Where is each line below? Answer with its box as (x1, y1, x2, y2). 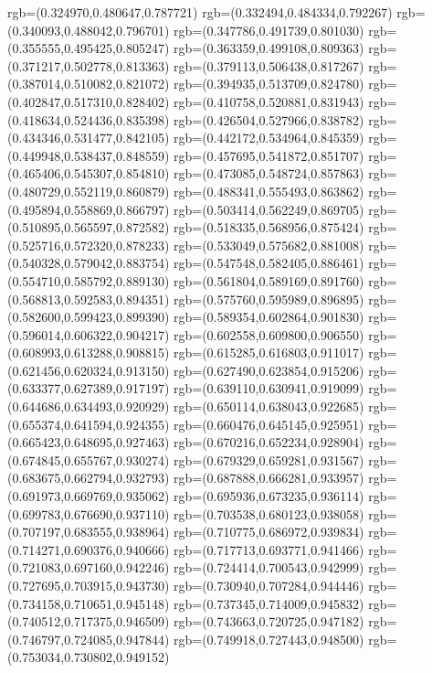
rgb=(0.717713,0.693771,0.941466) (174, 539, 364, 559)
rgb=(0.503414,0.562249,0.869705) (174, 199, 364, 219)
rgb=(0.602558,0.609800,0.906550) (174, 325, 364, 344)
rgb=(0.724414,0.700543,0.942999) (174, 558, 364, 577)
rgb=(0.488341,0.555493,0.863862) (174, 181, 364, 200)
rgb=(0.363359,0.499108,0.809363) (174, 38, 364, 58)
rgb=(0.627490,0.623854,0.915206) (174, 360, 364, 379)
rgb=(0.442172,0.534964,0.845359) (174, 128, 364, 147)
